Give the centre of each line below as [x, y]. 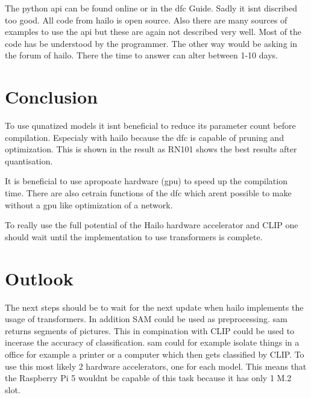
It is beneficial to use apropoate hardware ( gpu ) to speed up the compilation [146, 181]
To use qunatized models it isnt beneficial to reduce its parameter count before [150, 126]
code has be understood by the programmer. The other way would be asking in [151, 43]
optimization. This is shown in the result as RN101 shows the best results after [151, 149]
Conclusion [52, 97]
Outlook [39, 278]
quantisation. [29, 160]
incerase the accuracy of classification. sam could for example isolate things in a [152, 342]
